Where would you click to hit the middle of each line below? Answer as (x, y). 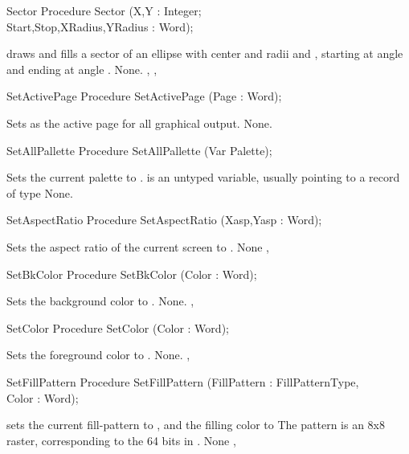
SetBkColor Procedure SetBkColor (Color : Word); (132, 274)
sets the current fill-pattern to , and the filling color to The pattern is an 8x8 (196, 425)
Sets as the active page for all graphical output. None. (139, 123)
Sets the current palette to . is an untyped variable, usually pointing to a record (203, 177)
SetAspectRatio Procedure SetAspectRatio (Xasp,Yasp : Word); (164, 220)
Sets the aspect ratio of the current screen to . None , (138, 246)
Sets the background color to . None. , (100, 301)
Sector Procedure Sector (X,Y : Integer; (104, 10)
